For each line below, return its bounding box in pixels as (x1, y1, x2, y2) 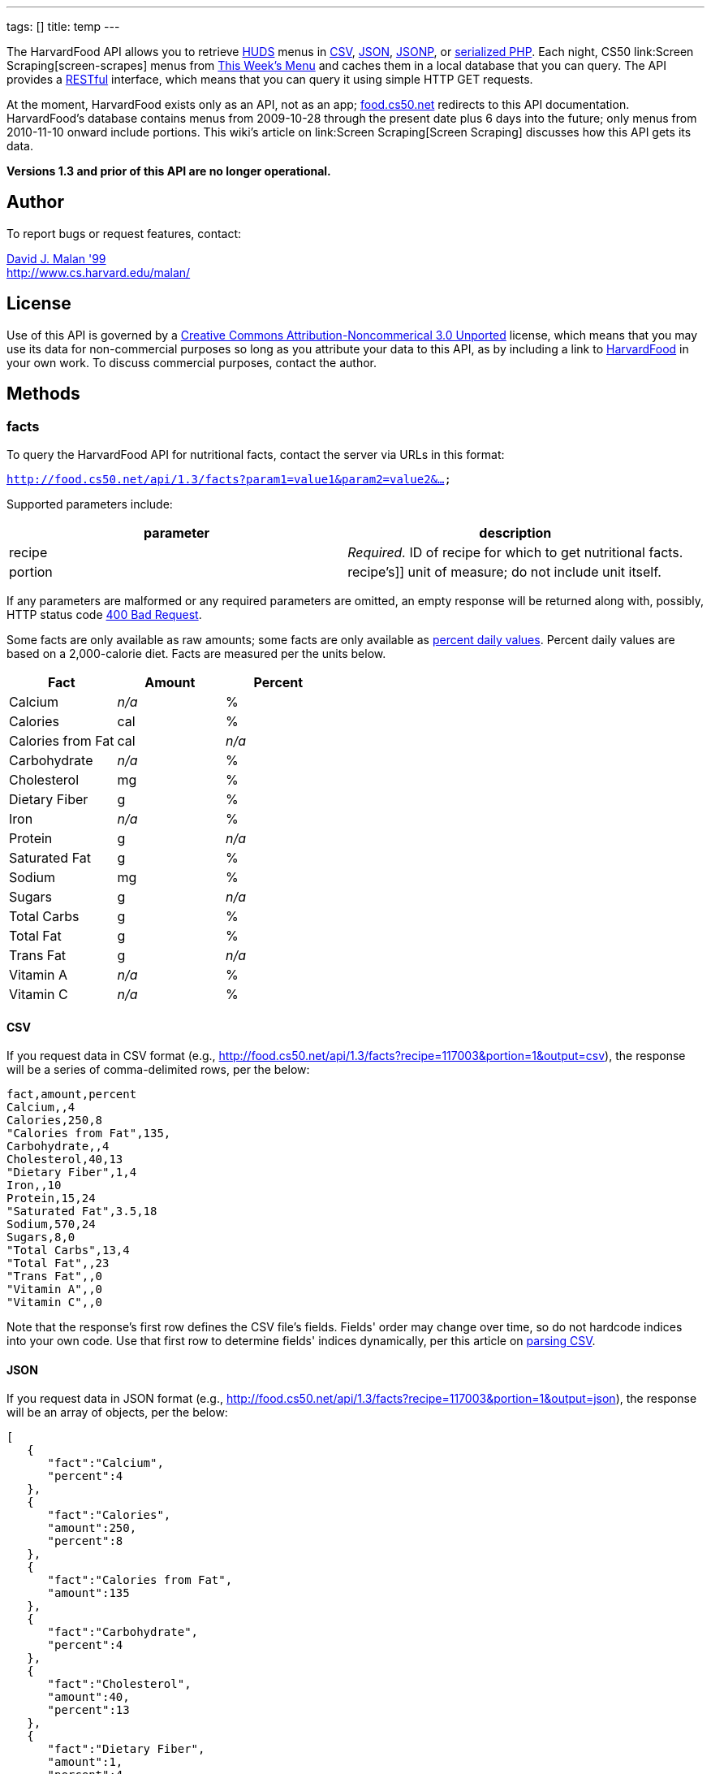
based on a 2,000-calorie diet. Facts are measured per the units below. (6, 646, 386, 660)
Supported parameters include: (6, 496, 173, 511)
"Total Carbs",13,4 (6, 1244, 130, 1257)
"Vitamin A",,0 (6, 1283, 103, 1296)
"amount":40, (47, 1690, 130, 1704)
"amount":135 (47, 1586, 130, 1600)
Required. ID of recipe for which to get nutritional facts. (347, 543, 683, 560)
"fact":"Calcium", (47, 1456, 164, 1470)
